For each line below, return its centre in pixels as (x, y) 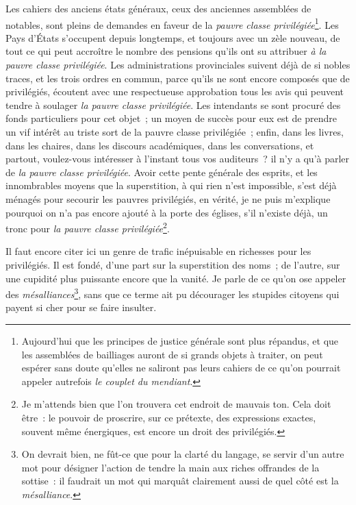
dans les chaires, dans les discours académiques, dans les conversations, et (160, 145)
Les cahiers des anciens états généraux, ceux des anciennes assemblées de (158, 8)
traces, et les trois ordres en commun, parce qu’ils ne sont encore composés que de (178, 78)
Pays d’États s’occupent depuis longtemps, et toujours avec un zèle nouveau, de (173, 37)
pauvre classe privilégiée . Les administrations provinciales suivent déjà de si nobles (178, 65)
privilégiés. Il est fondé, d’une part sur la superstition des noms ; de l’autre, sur (173, 264)
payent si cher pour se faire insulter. (81, 307)
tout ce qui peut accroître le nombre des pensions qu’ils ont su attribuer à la (166, 51)
